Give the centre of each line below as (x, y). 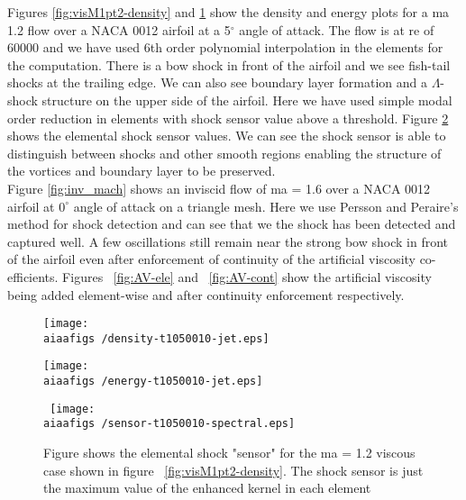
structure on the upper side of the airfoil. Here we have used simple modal (247, 100)
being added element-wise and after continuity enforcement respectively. (206, 294)
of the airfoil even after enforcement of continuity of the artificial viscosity (211, 259)
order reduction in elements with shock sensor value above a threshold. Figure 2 (228, 118)
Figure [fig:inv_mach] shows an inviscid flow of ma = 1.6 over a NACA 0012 (219, 188)
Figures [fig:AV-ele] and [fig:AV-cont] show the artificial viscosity (247, 276)
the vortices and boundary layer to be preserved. (142, 171)
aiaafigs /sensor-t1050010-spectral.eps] (169, 424)
